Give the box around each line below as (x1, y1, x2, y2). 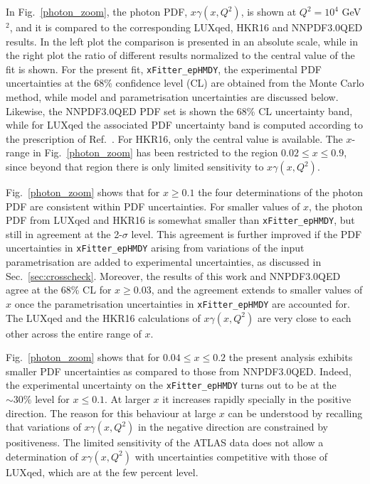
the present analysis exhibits (228, 350, 353, 365)
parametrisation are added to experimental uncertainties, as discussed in (6, 254, 322, 269)
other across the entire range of (6, 326, 142, 340)
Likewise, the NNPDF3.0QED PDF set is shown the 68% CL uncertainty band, (6, 103, 353, 118)
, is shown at (240, 4, 297, 18)
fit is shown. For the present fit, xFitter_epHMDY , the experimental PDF (6, 61, 322, 76)
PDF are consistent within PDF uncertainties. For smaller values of (6, 198, 300, 213)
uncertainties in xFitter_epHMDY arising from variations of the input (6, 240, 305, 255)
